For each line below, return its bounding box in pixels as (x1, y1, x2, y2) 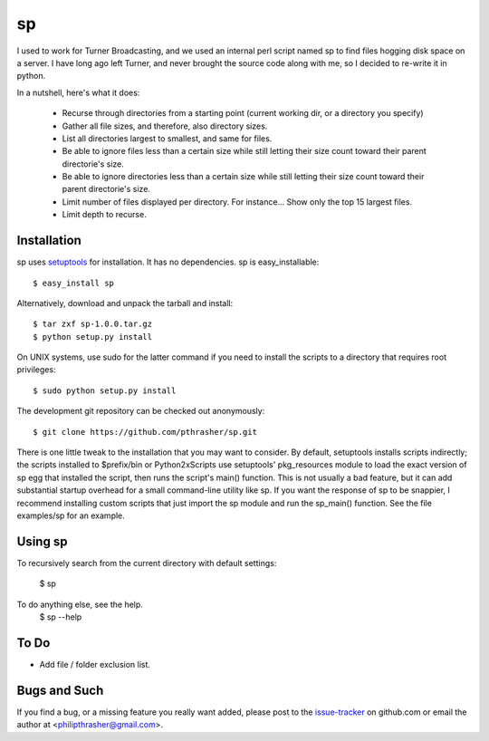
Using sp (16, 534, 68, 549)
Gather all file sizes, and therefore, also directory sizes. (62, 120, 268, 131)
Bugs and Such (16, 682, 104, 698)
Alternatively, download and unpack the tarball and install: (16, 297, 234, 308)
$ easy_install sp (33, 277, 115, 288)
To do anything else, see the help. (16, 599, 144, 610)
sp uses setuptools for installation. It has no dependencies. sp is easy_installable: (16, 256, 320, 267)
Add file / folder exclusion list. (39, 659, 151, 669)
